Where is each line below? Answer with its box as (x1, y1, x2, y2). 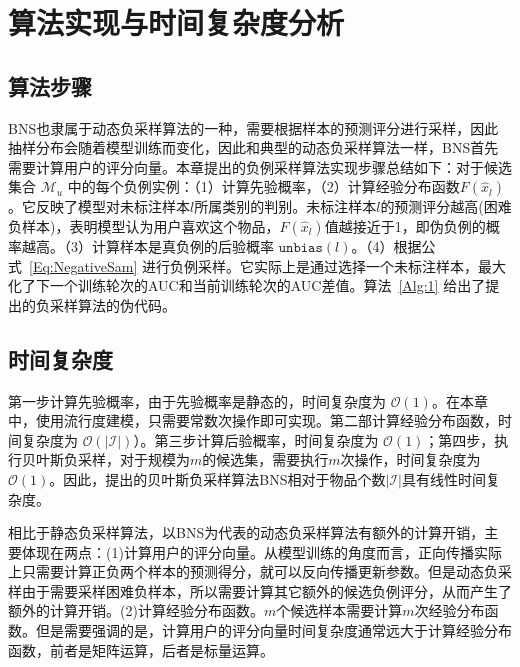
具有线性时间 (401, 468, 486, 489)
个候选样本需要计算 (276, 600, 403, 621)
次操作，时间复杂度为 (340, 449, 481, 470)
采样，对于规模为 (77, 449, 190, 470)
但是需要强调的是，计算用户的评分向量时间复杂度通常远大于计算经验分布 (35, 620, 512, 641)
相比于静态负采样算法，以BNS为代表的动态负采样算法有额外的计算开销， (8, 522, 485, 543)
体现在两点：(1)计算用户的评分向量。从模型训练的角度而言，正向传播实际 (21, 541, 502, 562)
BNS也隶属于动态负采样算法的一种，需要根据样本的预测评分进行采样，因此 (8, 117, 499, 138)
